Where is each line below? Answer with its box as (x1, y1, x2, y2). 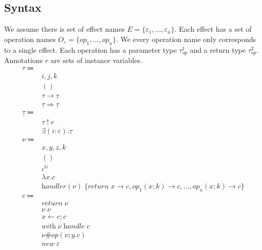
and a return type (190, 44, 246, 55)
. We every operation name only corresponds (116, 33, 256, 44)
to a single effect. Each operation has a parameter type (4, 44, 177, 55)
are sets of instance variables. (50, 55, 143, 66)
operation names (4, 33, 56, 44)
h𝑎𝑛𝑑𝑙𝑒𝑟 (42, 182, 67, 190)
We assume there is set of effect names (4, 24, 125, 34)
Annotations (4, 55, 43, 66)
